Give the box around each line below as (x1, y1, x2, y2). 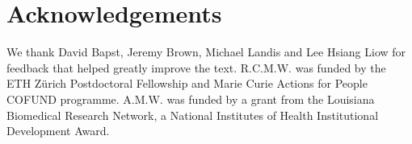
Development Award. (6, 122, 110, 139)
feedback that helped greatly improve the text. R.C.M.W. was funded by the (6, 59, 386, 76)
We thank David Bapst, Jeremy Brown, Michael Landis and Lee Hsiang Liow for (6, 43, 406, 60)
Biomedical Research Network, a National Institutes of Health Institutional (6, 106, 379, 123)
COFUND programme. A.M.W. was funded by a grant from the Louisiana (6, 90, 375, 107)
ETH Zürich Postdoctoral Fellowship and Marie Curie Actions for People (6, 75, 368, 92)
